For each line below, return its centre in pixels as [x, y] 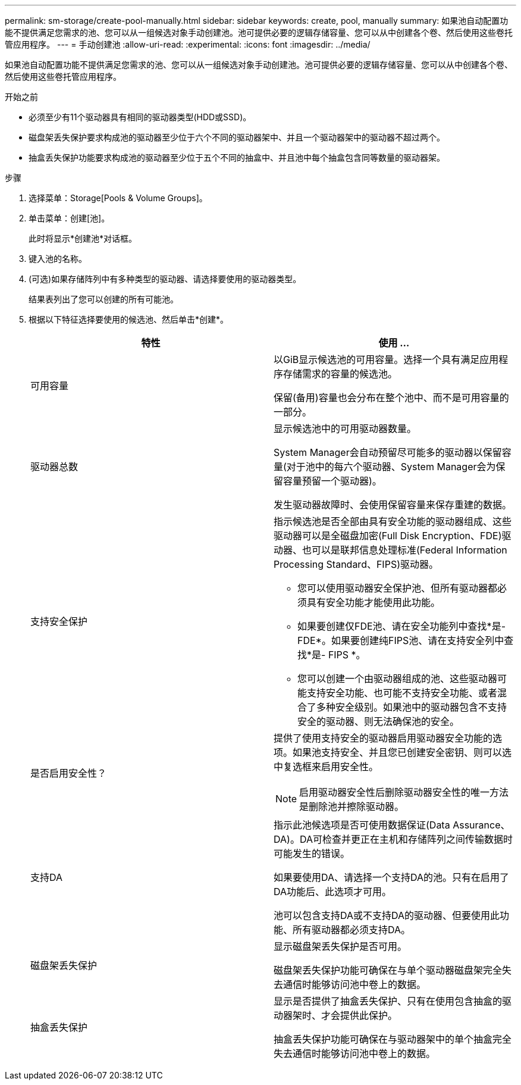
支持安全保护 [59, 621]
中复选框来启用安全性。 [326, 767]
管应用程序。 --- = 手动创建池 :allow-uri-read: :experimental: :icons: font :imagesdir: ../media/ [188, 44]
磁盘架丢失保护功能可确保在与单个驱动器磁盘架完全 [388, 970]
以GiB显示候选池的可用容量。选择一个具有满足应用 [386, 359]
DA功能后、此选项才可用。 [333, 892]
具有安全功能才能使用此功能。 [374, 602]
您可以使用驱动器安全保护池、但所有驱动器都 [398, 588]
